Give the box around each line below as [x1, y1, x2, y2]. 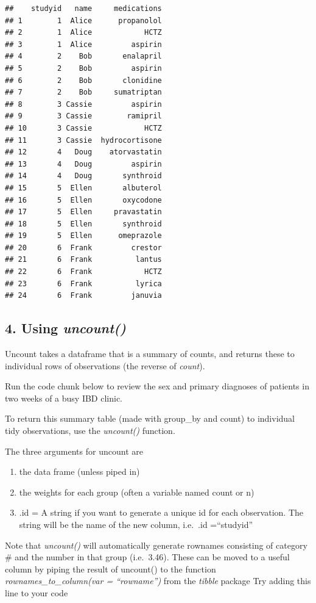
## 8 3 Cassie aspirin [5, 99, 162, 109]
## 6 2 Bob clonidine [5, 76, 162, 85]
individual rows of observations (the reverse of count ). [5, 359, 205, 372]
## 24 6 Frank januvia [5, 291, 162, 300]
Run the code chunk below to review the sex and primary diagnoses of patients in [5, 380, 309, 392]
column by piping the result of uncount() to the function [5, 562, 216, 575]
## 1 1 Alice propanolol [5, 16, 162, 25]
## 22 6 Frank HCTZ [5, 267, 162, 276]
